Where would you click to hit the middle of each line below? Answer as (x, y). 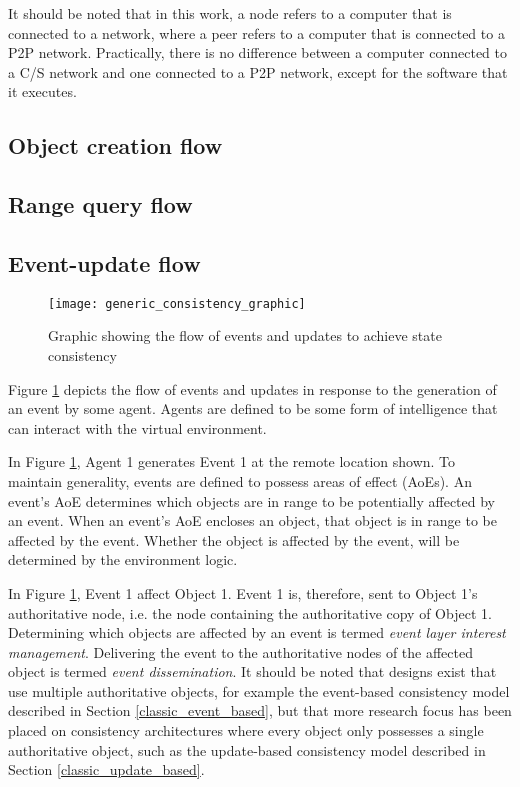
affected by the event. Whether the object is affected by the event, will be (234, 539)
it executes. (42, 91)
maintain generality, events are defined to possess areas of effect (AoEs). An (240, 480)
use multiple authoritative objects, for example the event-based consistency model (259, 690)
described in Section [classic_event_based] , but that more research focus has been (260, 710)
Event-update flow (104, 262)
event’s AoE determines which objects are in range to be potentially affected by (252, 500)
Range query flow (100, 204)
